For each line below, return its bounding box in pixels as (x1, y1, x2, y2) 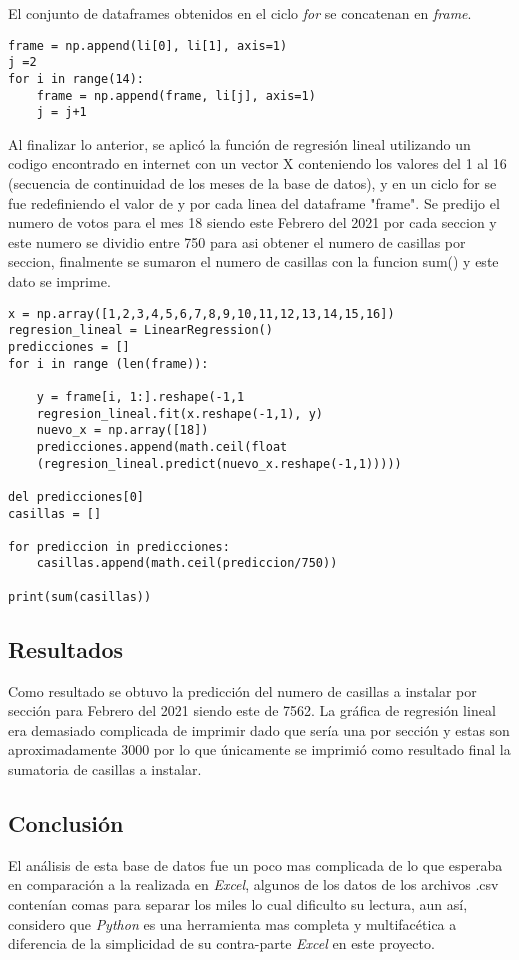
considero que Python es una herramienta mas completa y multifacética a (8, 913, 457, 934)
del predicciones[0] (8, 489, 145, 504)
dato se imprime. (8, 271, 111, 292)
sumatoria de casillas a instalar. (8, 759, 202, 780)
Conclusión (8, 808, 124, 838)
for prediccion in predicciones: (8, 539, 230, 554)
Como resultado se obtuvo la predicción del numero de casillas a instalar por (8, 680, 477, 701)
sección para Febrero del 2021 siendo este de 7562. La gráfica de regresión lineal (8, 700, 496, 721)
